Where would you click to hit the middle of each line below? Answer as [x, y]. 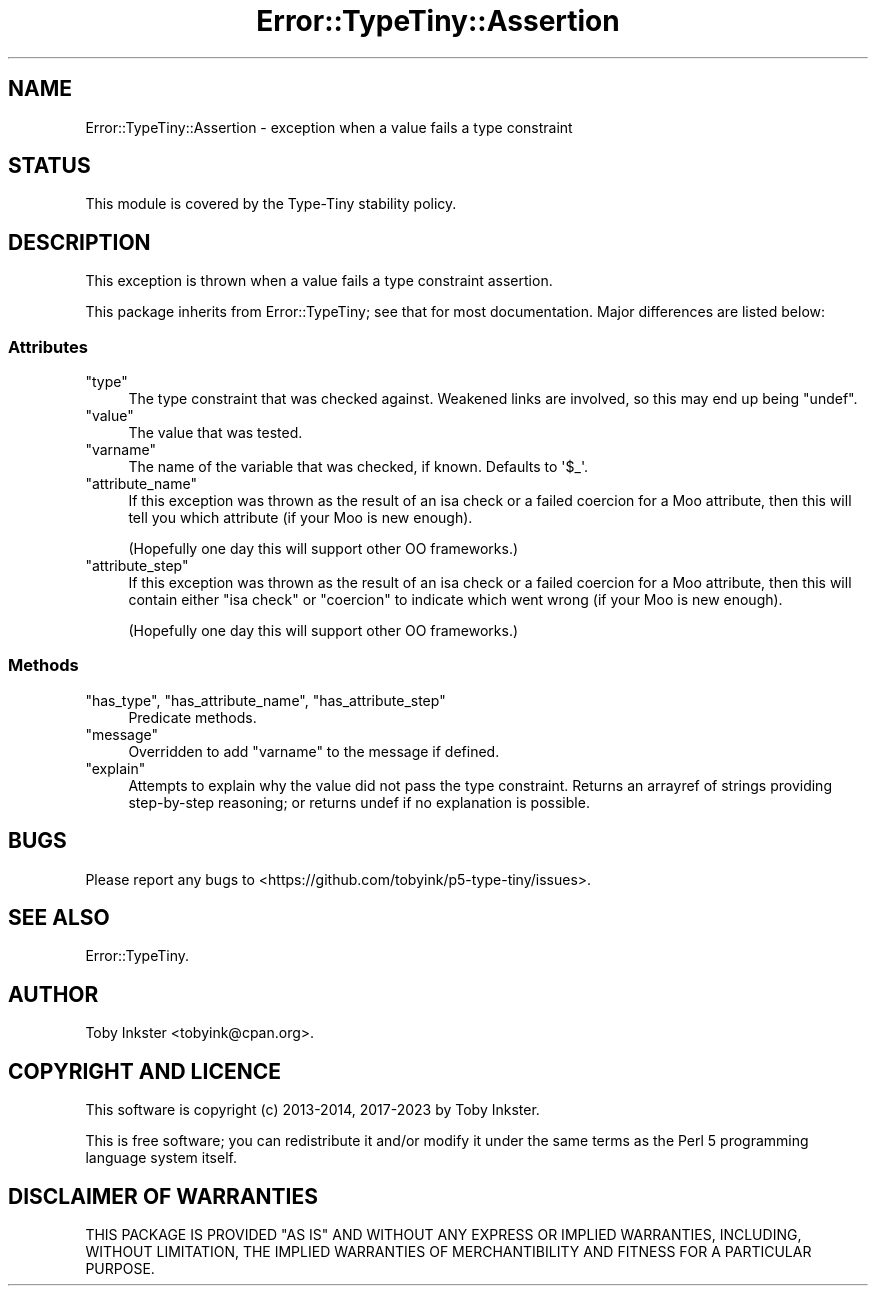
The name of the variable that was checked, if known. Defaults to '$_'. [358, 467]
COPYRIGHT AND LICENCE [144, 1071]
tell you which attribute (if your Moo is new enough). [300, 518]
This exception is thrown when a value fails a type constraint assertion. [319, 281]
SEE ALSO [59, 918]
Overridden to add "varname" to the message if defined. [314, 751]
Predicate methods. [192, 717]
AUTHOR [53, 994]
